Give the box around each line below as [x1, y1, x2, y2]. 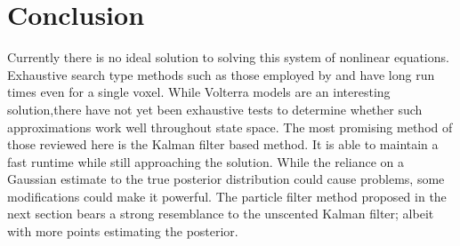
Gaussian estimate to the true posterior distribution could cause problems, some [7, 170, 445, 188]
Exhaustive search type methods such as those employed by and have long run [7, 65, 435, 83]
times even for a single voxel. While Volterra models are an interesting [7, 83, 391, 101]
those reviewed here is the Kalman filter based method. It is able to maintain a [7, 135, 439, 154]
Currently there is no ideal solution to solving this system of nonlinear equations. [7, 48, 449, 67]
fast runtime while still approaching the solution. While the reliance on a [7, 152, 405, 171]
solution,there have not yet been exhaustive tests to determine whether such [7, 99, 423, 118]
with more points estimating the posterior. [7, 222, 238, 241]
